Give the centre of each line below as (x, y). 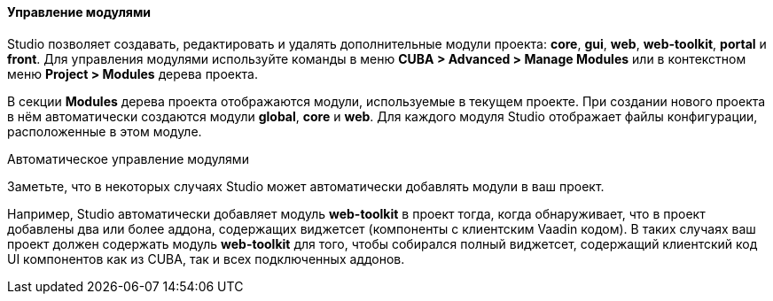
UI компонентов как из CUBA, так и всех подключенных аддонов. (206, 259)
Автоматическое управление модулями (128, 158)
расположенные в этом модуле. (105, 131)
